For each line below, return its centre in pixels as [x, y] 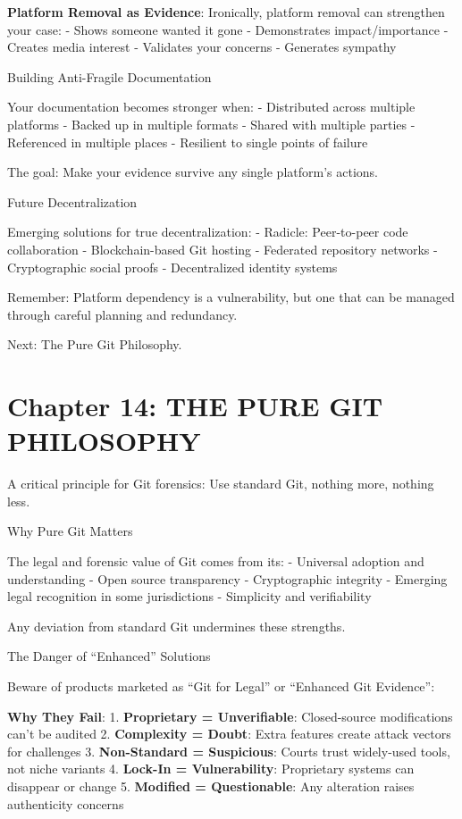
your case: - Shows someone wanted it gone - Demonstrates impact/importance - [228, 29]
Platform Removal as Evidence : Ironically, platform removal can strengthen [226, 12]
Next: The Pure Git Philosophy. [95, 344]
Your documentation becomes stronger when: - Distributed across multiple [211, 107]
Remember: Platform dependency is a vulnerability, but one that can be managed [231, 297]
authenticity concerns [66, 803]
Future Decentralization [72, 201]
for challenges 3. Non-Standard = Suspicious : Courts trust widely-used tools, [229, 751]
